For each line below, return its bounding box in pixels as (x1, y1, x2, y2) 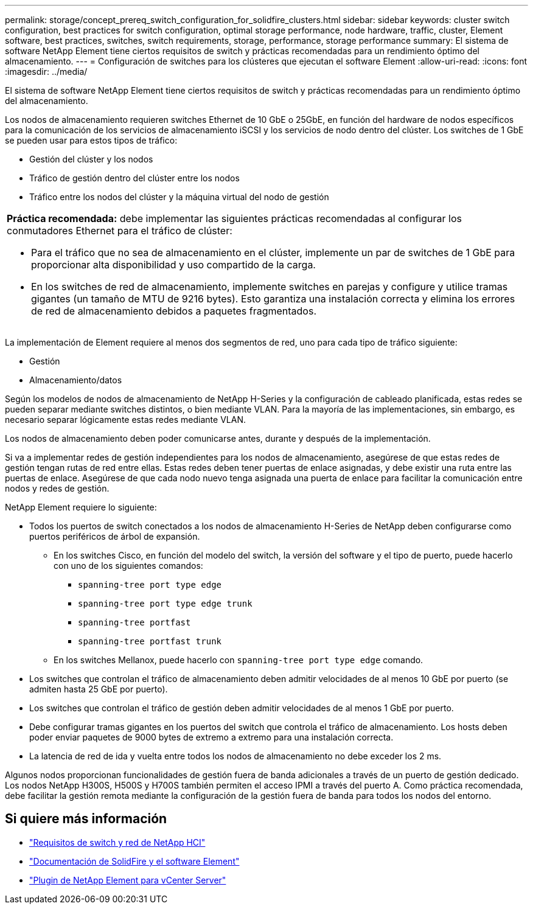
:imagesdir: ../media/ (5, 66, 88, 77)
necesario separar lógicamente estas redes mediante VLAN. (5, 414, 246, 425)
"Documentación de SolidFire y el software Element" (29, 855, 240, 866)
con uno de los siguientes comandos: (54, 560, 203, 571)
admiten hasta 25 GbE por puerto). (29, 684, 168, 694)
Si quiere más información (5, 811, 167, 827)
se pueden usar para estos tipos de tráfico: (5, 135, 178, 145)
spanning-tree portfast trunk (78, 636, 222, 646)
